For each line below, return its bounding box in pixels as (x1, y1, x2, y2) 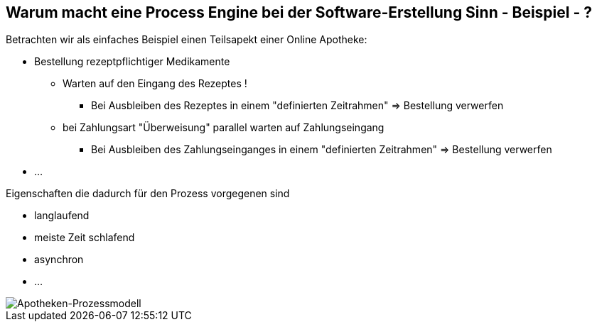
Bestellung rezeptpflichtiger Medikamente (34, 55, 230, 68)
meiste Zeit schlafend (34, 231, 135, 244)
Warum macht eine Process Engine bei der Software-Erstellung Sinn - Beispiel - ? (6, 4, 592, 21)
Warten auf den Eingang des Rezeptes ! (63, 77, 247, 90)
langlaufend (34, 209, 90, 222)
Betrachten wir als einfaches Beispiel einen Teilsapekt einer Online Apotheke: (6, 33, 367, 46)
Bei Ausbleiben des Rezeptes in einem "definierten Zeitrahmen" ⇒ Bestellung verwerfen (91, 99, 504, 112)
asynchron (34, 253, 84, 266)
